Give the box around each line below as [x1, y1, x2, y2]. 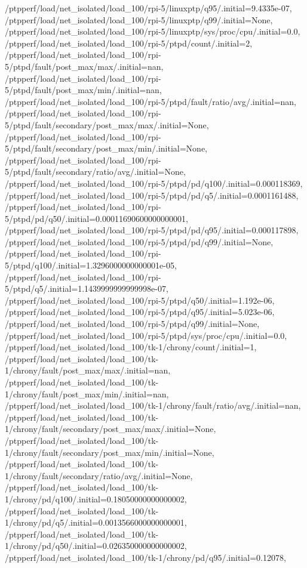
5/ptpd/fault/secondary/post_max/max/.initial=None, [5, 118, 209, 131]
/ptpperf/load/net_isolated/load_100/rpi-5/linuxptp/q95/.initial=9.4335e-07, [5, 2, 292, 14]
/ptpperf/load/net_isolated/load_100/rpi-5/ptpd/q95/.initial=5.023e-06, [5, 305, 275, 318]
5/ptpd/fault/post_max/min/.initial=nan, [5, 84, 162, 96]
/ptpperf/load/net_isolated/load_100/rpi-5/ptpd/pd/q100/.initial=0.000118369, [5, 177, 303, 189]
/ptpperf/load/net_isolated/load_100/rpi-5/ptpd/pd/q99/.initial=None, [5, 235, 274, 248]
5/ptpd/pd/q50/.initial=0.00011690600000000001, [5, 212, 188, 224]
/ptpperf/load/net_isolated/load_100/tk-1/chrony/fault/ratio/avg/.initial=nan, [5, 399, 301, 412]
